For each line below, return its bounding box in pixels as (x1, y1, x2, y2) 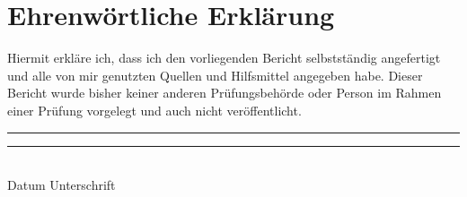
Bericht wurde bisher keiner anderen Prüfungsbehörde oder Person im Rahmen (7, 83, 442, 102)
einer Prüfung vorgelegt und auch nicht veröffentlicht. (7, 100, 302, 119)
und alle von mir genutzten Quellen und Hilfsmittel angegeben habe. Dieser (7, 65, 423, 84)
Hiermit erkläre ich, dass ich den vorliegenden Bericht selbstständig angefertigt (7, 48, 441, 67)
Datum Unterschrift (7, 176, 116, 194)
